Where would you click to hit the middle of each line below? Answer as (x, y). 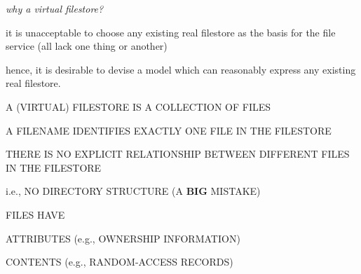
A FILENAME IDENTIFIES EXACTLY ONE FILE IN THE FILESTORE (169, 130)
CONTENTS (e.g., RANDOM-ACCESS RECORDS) (120, 262)
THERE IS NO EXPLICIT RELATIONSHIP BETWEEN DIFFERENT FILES (178, 154)
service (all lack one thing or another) (87, 46)
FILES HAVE (35, 214)
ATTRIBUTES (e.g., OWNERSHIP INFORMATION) (123, 238)
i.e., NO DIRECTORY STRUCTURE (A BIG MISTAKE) (133, 191)
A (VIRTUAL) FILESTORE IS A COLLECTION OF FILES (138, 106)
